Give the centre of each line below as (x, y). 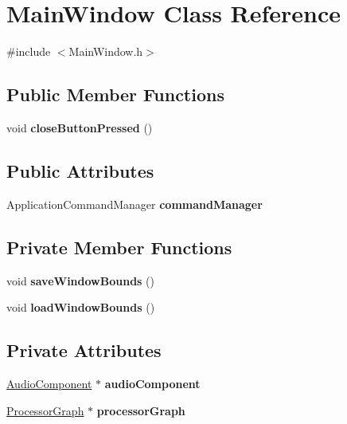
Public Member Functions (115, 94)
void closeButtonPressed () (80, 127)
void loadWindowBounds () (81, 307)
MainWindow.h (106, 51)
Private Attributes (84, 350)
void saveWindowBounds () (81, 280)
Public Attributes (80, 170)
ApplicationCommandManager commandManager (135, 204)
